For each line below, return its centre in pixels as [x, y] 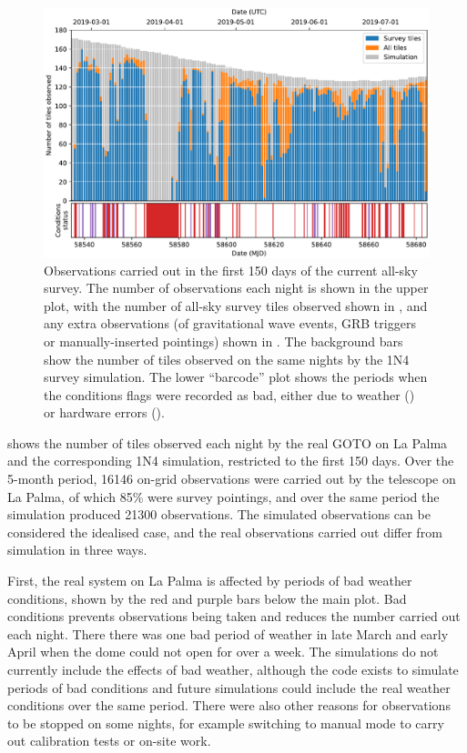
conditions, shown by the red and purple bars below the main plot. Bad [207, 598]
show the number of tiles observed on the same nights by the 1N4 [227, 359]
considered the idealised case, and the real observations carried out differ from [225, 532]
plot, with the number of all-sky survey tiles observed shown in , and [236, 305]
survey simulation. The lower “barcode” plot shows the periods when [236, 377]
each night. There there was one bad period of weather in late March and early [228, 633]
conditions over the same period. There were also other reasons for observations [229, 705]
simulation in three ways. [77, 550]
